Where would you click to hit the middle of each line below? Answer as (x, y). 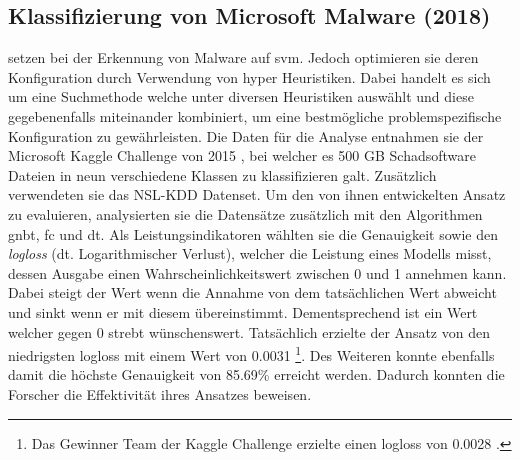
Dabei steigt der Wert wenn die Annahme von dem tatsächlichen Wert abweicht (252, 292)
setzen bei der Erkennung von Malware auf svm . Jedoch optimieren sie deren (243, 57)
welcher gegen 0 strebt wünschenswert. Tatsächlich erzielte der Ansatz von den (249, 331)
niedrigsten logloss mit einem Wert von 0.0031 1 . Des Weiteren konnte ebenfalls (251, 353)
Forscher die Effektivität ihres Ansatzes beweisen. (160, 393)
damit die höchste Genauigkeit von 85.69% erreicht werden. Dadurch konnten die (256, 374)
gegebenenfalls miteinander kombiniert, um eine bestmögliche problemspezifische (255, 115)
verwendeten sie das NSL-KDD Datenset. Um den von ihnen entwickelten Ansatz (257, 194)
